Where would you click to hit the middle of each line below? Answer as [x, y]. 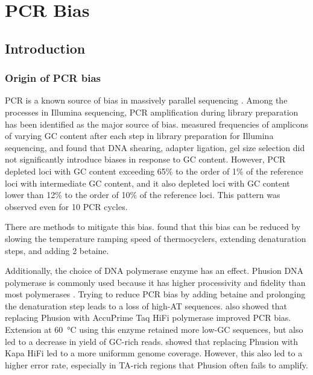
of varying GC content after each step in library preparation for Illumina [139, 136]
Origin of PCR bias [53, 78]
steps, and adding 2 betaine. [57, 250]
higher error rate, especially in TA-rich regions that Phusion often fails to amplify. [156, 364]
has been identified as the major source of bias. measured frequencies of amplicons [157, 124]
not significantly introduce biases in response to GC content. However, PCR [145, 159]
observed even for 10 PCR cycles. [66, 206]
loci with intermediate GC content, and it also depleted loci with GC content [147, 183]
